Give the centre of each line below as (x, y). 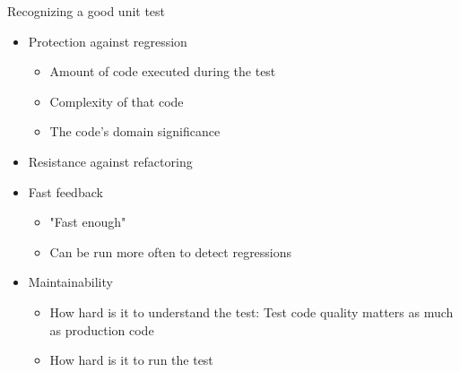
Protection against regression (108, 41)
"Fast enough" (88, 222)
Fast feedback (65, 191)
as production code (102, 329)
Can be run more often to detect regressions (171, 251)
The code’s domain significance (135, 131)
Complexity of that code (117, 101)
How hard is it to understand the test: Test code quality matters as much (252, 311)
